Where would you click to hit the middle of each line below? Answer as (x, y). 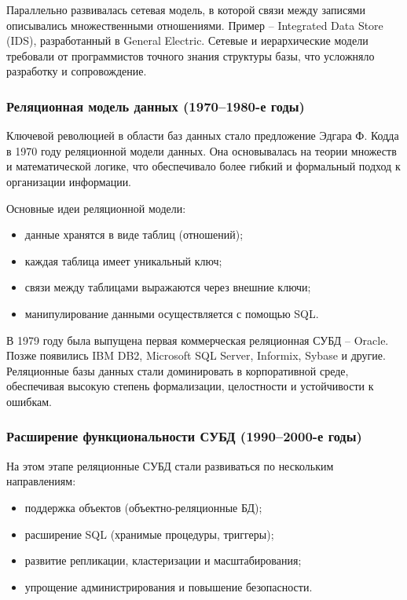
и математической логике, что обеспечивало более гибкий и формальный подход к (203, 166)
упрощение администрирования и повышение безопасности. (169, 586)
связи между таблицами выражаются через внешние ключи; (168, 287)
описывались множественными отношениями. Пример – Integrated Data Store (195, 25)
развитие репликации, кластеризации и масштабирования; (163, 560)
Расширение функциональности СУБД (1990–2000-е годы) (184, 436)
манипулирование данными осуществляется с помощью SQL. (172, 313)
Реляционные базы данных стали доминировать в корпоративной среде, (178, 370)
